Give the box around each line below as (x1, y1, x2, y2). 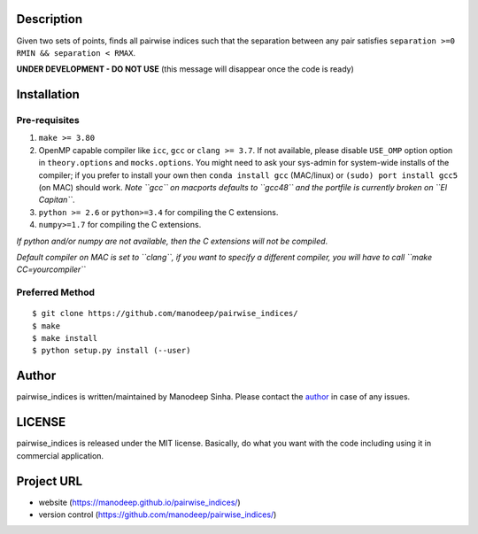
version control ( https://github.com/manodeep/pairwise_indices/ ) (38, 509, 277, 520)
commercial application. (16, 450, 104, 460)
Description (16, 12, 83, 27)
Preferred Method (16, 286, 96, 298)
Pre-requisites (16, 114, 80, 127)
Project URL (16, 474, 83, 489)
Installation (16, 87, 80, 102)
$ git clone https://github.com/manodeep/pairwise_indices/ (32, 308, 298, 319)
